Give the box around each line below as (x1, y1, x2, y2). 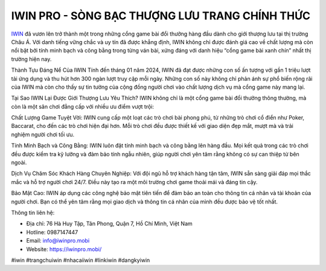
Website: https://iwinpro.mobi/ (26, 245, 102, 253)
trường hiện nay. (11, 55, 52, 63)
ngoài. (11, 159, 27, 166)
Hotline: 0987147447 (26, 228, 78, 235)
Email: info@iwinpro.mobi (26, 237, 90, 244)
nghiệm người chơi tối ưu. (11, 130, 75, 138)
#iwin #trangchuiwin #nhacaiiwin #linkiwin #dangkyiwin (11, 257, 150, 264)
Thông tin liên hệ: (11, 209, 55, 216)
